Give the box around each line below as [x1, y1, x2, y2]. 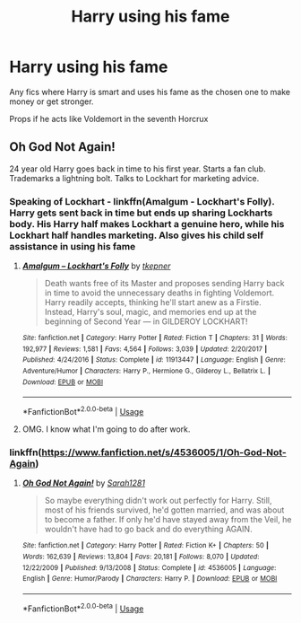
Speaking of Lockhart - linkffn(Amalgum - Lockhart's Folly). [9, 195, 275, 207]
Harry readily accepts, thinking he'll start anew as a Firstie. [44, 297, 262, 308]
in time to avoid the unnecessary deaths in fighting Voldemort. [44, 287, 275, 298]
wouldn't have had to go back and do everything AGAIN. [44, 523, 253, 535]
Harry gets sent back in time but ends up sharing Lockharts [9, 206, 273, 219]
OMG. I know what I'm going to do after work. [21, 424, 191, 434]
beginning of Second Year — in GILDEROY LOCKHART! [44, 316, 248, 327]
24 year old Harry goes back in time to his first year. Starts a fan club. [9, 163, 266, 174]
